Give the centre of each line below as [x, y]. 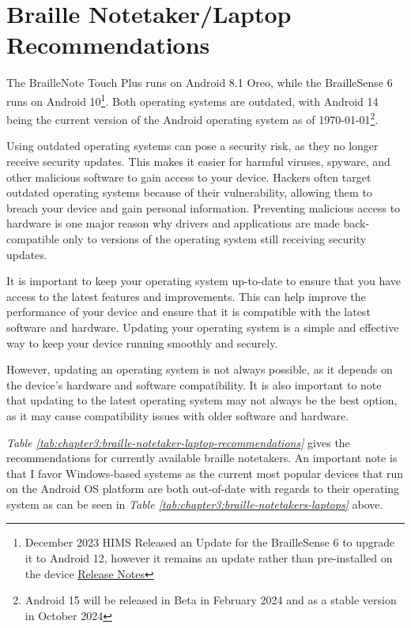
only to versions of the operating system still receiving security [215, 238]
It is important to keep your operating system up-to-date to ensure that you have [204, 281]
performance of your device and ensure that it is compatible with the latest [189, 312]
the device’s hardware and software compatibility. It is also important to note [194, 384]
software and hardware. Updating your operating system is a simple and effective [203, 327]
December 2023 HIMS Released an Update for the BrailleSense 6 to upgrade [210, 542]
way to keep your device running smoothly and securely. [142, 342]
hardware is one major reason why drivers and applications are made [173, 223]
